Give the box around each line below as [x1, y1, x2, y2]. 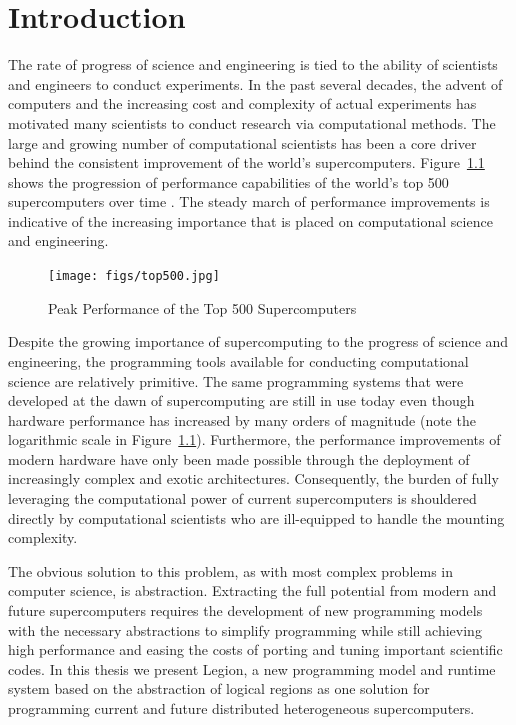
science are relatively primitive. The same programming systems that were [8, 370, 464, 391]
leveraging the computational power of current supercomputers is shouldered [8, 488, 477, 509]
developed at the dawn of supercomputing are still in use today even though [8, 390, 475, 411]
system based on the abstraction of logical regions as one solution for [8, 678, 430, 699]
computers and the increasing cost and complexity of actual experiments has [8, 93, 477, 114]
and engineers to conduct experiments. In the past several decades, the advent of [8, 73, 503, 94]
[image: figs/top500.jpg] [48, 269, 220, 284]
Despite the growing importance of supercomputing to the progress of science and [8, 331, 509, 352]
